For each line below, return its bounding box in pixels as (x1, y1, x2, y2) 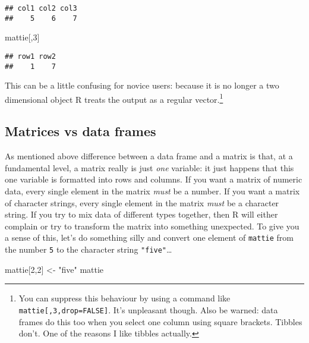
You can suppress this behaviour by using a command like (18, 292, 231, 304)
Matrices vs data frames (5, 122, 156, 140)
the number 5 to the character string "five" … (5, 243, 172, 256)
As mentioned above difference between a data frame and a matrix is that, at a (5, 150, 293, 162)
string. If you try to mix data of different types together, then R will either (5, 208, 278, 221)
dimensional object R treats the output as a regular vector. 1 (5, 91, 223, 105)
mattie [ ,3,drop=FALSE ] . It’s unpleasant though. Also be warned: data (18, 303, 278, 316)
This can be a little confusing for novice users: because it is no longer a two (5, 79, 279, 92)
